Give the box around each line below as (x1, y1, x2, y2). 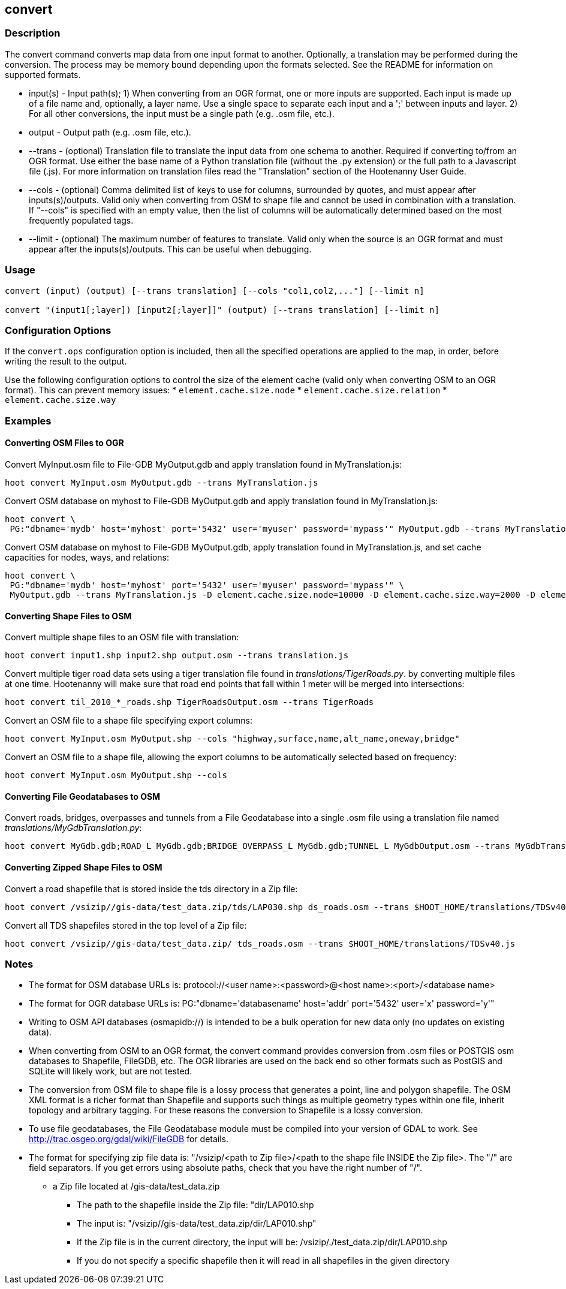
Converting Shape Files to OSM (5, 610, 132, 621)
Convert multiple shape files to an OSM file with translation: (5, 632, 239, 643)
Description (5, 27, 61, 40)
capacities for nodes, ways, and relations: (5, 552, 170, 562)
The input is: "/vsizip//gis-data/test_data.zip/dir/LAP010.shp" (77, 1218, 317, 1229)
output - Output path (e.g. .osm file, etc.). (29, 127, 191, 137)
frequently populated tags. (29, 215, 134, 225)
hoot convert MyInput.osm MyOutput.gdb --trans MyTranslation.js (5, 477, 318, 487)
